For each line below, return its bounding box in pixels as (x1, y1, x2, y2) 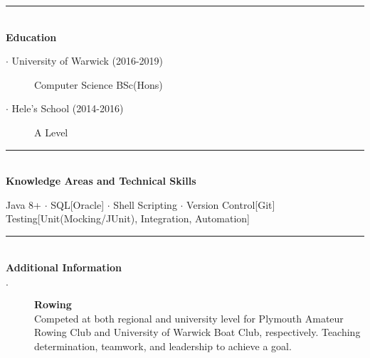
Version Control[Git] (186, 197, 275, 212)
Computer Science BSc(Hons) (34, 77, 163, 92)
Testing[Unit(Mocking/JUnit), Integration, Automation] (6, 211, 250, 226)
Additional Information (6, 259, 122, 274)
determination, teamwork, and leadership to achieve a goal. (34, 338, 292, 353)
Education (6, 29, 57, 44)
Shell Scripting (113, 197, 177, 212)
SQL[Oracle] (51, 197, 105, 212)
